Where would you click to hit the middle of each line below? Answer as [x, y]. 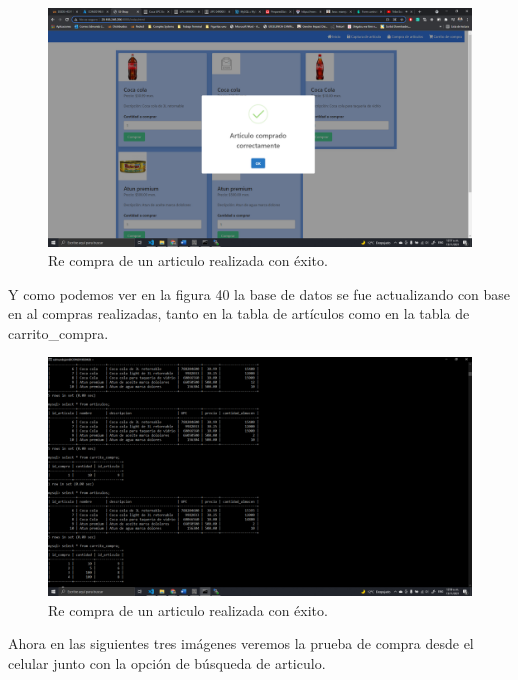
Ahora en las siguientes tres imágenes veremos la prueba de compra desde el [241, 643]
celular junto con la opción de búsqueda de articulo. [167, 662]
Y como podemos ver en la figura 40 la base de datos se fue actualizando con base [259, 293]
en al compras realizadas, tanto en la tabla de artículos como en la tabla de [239, 313]
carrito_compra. [58, 332]
